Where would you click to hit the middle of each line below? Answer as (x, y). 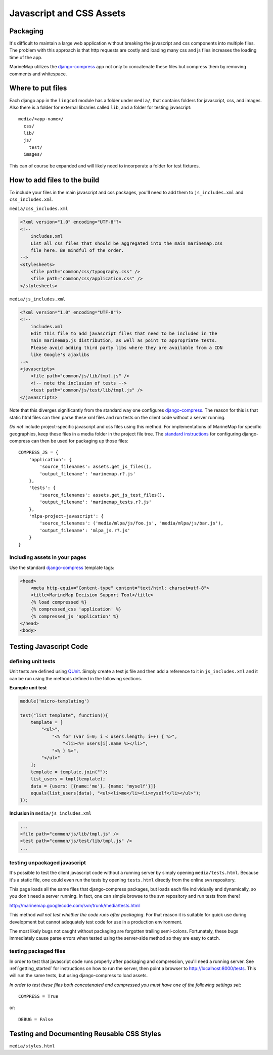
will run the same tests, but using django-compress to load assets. (79, 976)
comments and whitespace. (38, 74)
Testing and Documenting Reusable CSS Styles (85, 1034)
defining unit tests (32, 661)
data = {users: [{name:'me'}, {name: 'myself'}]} (93, 786)
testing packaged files (37, 951)
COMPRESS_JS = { (38, 452)
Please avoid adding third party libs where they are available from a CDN (127, 347)
